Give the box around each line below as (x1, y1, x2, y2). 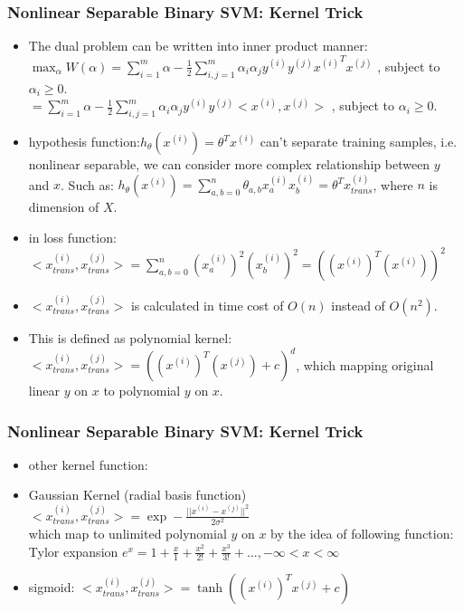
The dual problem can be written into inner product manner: (28, 36, 368, 55)
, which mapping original (296, 355, 434, 373)
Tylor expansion (28, 541, 118, 560)
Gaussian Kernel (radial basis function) (28, 485, 247, 504)
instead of (331, 295, 385, 314)
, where (373, 175, 413, 194)
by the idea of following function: (270, 524, 454, 543)
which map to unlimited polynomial (28, 524, 227, 543)
